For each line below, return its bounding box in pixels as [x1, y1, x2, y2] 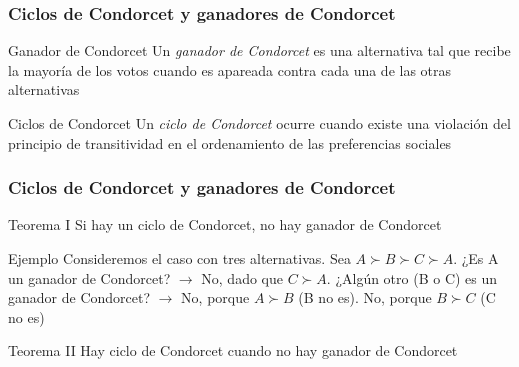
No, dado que [201, 267, 283, 288]
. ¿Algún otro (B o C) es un [326, 267, 498, 288]
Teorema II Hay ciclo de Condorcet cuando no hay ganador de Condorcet [8, 340, 458, 361]
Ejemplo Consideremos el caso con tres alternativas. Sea [8, 248, 351, 268]
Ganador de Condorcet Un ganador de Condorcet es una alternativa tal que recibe [8, 40, 511, 61]
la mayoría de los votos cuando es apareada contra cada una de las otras [8, 59, 452, 80]
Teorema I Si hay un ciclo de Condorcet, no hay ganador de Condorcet [8, 214, 442, 235]
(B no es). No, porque [298, 287, 432, 308]
